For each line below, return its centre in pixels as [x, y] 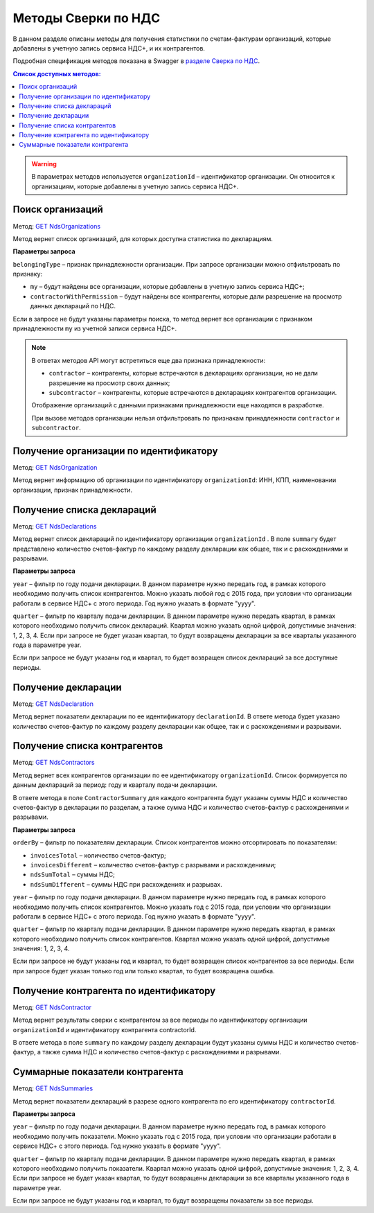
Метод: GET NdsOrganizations [56, 226]
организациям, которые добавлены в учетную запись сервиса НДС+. [135, 186]
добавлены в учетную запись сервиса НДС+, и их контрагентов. [109, 48]
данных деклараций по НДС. [73, 306]
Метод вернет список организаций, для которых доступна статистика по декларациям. [143, 238]
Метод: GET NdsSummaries [53, 1088]
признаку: [28, 274]
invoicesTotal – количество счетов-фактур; [98, 855]
